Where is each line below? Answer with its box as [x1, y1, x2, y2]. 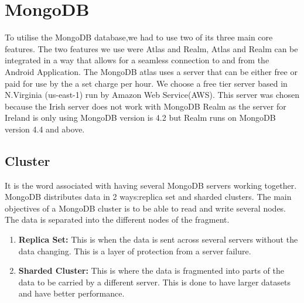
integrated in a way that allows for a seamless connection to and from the [5, 54, 269, 66]
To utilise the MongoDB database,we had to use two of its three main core [5, 31, 273, 43]
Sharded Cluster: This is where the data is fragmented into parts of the [18, 264, 285, 277]
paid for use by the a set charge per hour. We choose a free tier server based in [5, 77, 288, 89]
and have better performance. [18, 287, 125, 299]
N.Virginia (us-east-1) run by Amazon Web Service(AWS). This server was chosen [5, 88, 300, 101]
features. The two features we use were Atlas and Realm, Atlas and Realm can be [5, 42, 298, 55]
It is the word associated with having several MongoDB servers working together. [5, 179, 297, 191]
